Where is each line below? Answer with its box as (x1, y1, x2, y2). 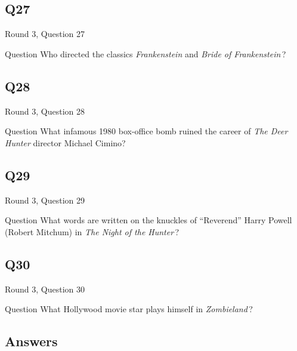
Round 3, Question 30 (5, 282, 85, 295)
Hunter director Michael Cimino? (5, 136, 126, 149)
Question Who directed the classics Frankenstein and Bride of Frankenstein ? (5, 47, 286, 60)
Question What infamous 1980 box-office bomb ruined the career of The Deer (5, 125, 288, 137)
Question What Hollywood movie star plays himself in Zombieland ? (5, 303, 253, 315)
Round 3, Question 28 (5, 104, 85, 117)
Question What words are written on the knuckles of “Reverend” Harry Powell (5, 214, 292, 226)
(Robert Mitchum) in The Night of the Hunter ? (5, 225, 180, 238)
